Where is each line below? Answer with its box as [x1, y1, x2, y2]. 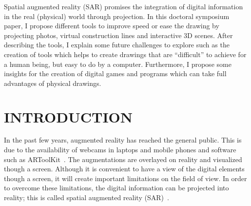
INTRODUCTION [4, 106, 133, 126]
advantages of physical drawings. [4, 78, 101, 88]
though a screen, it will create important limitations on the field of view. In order [4, 173, 247, 183]
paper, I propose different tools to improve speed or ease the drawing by [4, 21, 219, 31]
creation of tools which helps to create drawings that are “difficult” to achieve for [4, 49, 247, 59]
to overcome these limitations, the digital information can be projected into [4, 183, 229, 193]
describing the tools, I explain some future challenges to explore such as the [4, 40, 230, 50]
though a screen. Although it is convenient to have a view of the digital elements [4, 164, 245, 174]
